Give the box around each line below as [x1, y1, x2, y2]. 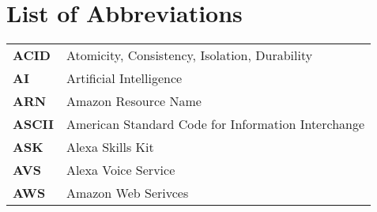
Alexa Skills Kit [66, 138, 154, 157]
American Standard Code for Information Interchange [66, 115, 365, 134]
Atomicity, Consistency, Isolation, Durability [66, 46, 313, 65]
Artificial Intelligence [66, 69, 183, 88]
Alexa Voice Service [66, 161, 175, 180]
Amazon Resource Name [66, 92, 202, 111]
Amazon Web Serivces [66, 184, 189, 203]
